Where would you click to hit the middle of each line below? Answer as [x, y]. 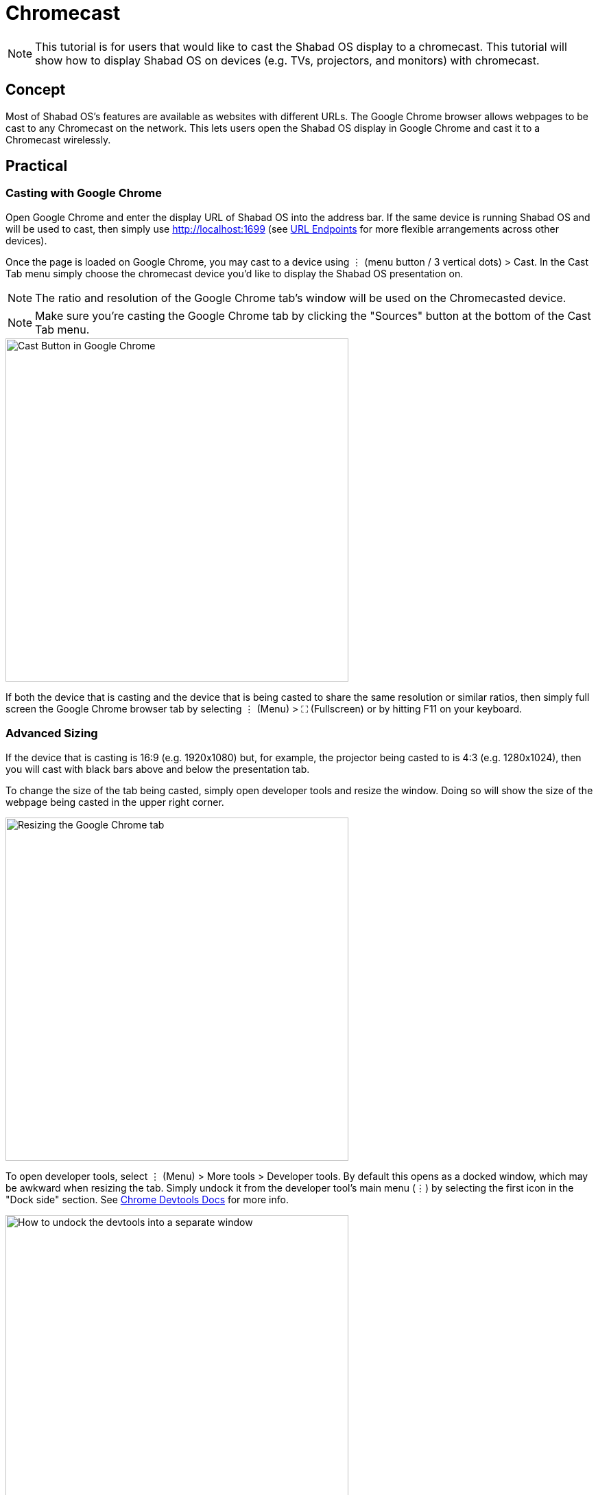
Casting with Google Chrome [84, 193]
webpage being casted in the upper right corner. [115, 802]
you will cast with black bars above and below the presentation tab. [158, 769]
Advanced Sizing [52, 733]
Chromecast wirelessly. [58, 139]
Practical [37, 166]
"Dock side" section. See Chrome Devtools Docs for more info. [147, 1199]
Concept [36, 90]
